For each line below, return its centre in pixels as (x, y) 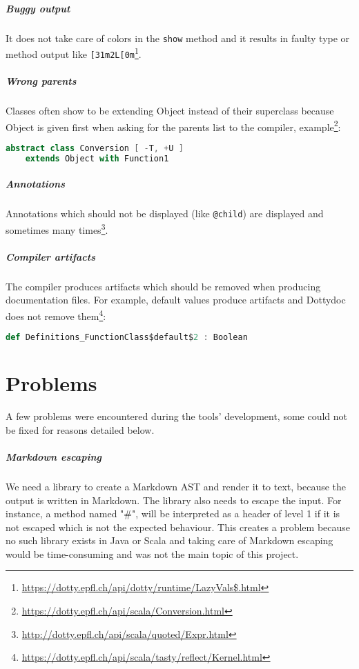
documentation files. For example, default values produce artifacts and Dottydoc (176, 300)
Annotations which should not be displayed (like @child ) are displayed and (165, 213)
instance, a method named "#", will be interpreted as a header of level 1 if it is (173, 513)
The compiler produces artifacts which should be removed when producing (163, 286)
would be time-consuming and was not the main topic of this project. (152, 553)
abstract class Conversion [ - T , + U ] (95, 148)
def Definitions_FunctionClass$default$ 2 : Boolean (127, 338)
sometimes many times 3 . (57, 228)
